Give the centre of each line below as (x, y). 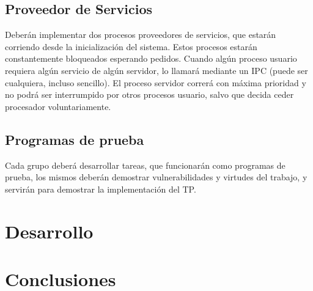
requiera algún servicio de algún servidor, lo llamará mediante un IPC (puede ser (156, 70)
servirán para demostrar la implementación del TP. (101, 189)
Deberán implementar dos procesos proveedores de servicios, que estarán (141, 35)
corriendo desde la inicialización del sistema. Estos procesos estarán (131, 46)
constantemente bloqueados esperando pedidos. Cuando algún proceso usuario (151, 58)
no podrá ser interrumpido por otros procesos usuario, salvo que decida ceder (149, 94)
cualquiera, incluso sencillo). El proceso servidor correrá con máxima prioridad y (156, 82)
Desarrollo (49, 231)
